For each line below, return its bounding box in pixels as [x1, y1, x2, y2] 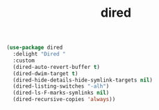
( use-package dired [6, 44, 63, 52]
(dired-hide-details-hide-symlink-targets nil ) [12, 77, 153, 84]
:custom [12, 57, 35, 64]
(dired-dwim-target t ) [12, 70, 78, 77]
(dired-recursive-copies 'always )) [12, 96, 116, 103]
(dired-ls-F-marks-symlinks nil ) [12, 89, 110, 97]
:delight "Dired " [12, 51, 67, 58]
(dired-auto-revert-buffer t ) [12, 63, 100, 70]
